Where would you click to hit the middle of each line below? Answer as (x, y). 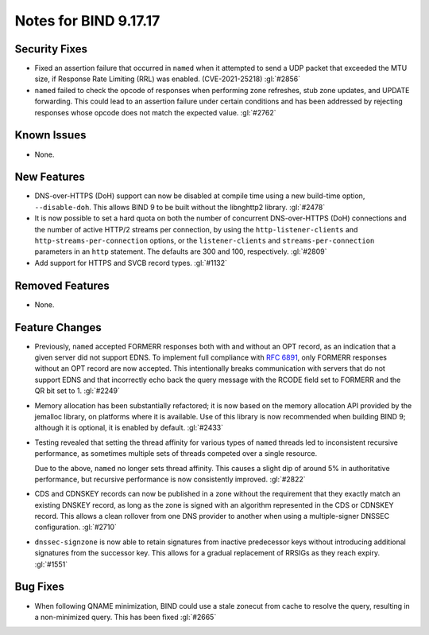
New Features (50, 177)
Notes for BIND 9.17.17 (87, 21)
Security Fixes (51, 49)
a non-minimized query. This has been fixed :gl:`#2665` (126, 617)
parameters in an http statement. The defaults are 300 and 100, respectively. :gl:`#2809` (181, 251)
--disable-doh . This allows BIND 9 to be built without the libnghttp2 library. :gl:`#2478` (180, 207)
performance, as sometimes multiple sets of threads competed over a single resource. (176, 454)
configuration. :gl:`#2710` (75, 527)
